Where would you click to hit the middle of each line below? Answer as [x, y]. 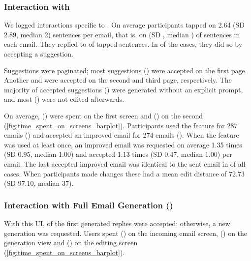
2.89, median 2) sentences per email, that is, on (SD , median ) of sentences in [122, 34]
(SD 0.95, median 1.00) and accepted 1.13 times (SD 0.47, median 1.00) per [118, 154]
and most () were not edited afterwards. [64, 99]
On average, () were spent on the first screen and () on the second [104, 115]
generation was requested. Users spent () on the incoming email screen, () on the [126, 233]
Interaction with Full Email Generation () [89, 205]
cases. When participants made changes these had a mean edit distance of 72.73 [124, 173]
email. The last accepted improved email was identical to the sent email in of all [125, 163]
